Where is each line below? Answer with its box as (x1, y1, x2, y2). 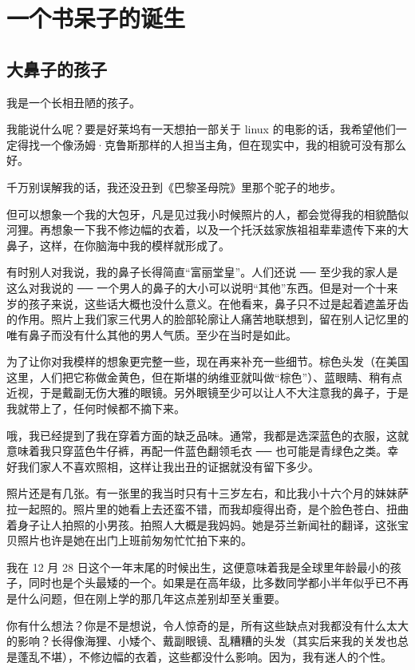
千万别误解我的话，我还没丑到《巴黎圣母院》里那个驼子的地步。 (6, 178, 342, 195)
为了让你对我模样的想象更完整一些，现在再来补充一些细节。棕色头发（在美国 (6, 353, 409, 370)
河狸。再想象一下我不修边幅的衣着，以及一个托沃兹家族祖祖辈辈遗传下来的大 (6, 221, 409, 238)
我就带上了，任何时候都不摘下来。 (6, 400, 185, 417)
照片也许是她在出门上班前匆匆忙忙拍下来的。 (17, 532, 252, 549)
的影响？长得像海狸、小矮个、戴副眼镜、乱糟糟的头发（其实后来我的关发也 (6, 632, 397, 649)
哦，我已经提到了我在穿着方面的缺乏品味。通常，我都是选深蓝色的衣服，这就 (6, 426, 409, 443)
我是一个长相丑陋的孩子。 (6, 93, 140, 110)
